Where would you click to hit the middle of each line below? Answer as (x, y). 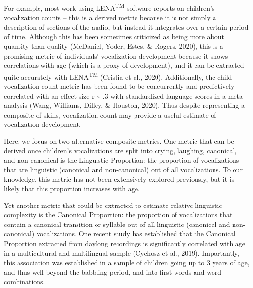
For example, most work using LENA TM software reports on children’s (109, 7)
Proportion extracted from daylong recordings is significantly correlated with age (125, 243)
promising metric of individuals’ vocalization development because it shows (116, 55)
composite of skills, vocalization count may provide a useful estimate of (110, 114)
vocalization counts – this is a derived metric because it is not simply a (110, 17)
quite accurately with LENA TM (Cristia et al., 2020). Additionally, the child (118, 76)
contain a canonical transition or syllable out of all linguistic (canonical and (117, 224)
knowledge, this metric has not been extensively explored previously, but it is (119, 179)
